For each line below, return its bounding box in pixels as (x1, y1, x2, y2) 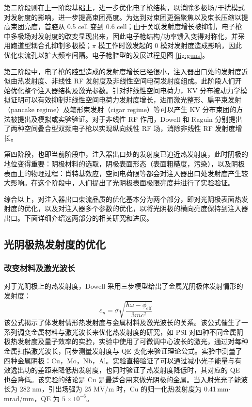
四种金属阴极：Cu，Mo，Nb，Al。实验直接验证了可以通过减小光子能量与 (4, 355, 235, 365)
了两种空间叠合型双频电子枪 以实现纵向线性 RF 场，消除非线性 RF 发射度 (4, 123, 236, 133)
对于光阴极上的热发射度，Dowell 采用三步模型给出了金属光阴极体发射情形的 (4, 281, 243, 291)
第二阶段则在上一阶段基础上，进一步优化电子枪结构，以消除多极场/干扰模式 (4, 2, 245, 12)
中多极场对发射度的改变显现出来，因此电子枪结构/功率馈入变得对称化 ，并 (4, 31, 238, 41)
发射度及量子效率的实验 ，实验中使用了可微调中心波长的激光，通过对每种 (17, 336, 248, 346)
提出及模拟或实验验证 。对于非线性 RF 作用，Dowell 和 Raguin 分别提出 (17, 114, 242, 124)
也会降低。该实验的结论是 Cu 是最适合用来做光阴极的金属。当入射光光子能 (4, 374, 241, 384)
